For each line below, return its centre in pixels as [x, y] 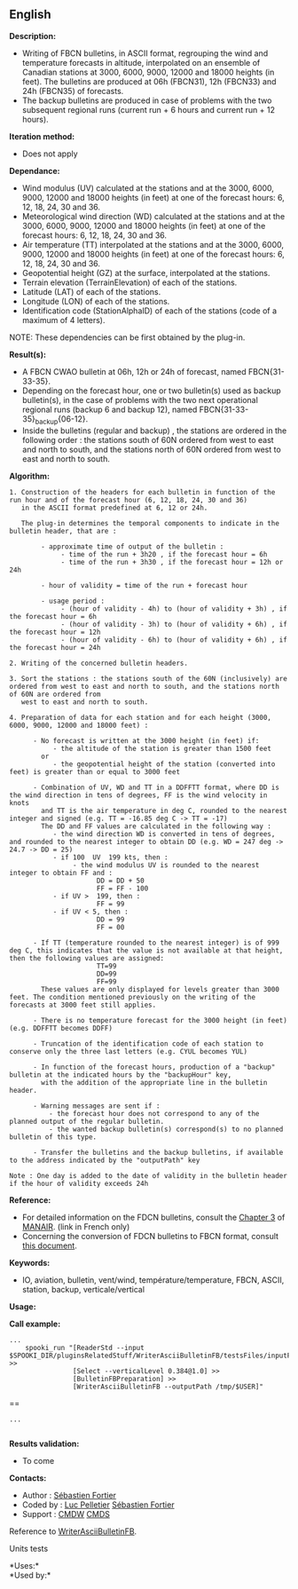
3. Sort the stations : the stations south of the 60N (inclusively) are [149, 678]
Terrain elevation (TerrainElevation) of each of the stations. [129, 282]
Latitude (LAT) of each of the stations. [91, 291]
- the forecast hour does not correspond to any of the [154, 1113]
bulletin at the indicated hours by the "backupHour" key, [121, 1075]
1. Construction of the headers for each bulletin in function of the [142, 492]
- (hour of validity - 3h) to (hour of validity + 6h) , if [174, 624]
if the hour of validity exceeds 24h [79, 1183]
